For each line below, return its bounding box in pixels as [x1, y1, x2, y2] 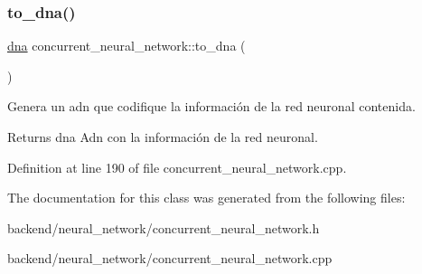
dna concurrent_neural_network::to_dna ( [7, 36, 246, 55]
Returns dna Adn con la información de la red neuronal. [7, 128, 318, 146]
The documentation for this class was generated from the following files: [7, 188, 406, 207]
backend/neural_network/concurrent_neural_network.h [7, 218, 320, 237]
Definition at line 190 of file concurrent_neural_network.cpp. [7, 157, 347, 176]
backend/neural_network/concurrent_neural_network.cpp [7, 249, 333, 268]
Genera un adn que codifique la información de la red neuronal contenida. [7, 97, 416, 116]
